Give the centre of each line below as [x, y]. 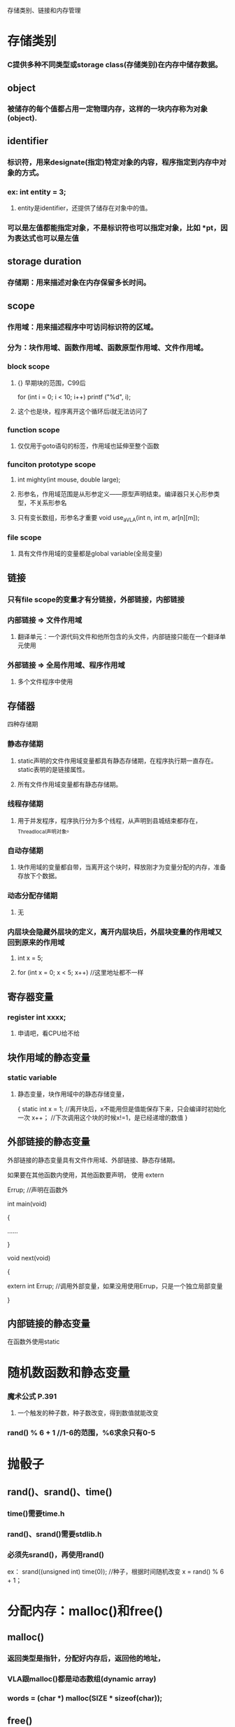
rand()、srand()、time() [60, 1492]
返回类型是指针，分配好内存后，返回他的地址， [86, 1658]
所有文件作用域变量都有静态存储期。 [70, 784]
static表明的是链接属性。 [53, 769]
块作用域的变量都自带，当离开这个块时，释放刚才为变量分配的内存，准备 [121, 867]
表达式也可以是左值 [47, 238]
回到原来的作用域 [36, 943]
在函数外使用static [34, 1341]
